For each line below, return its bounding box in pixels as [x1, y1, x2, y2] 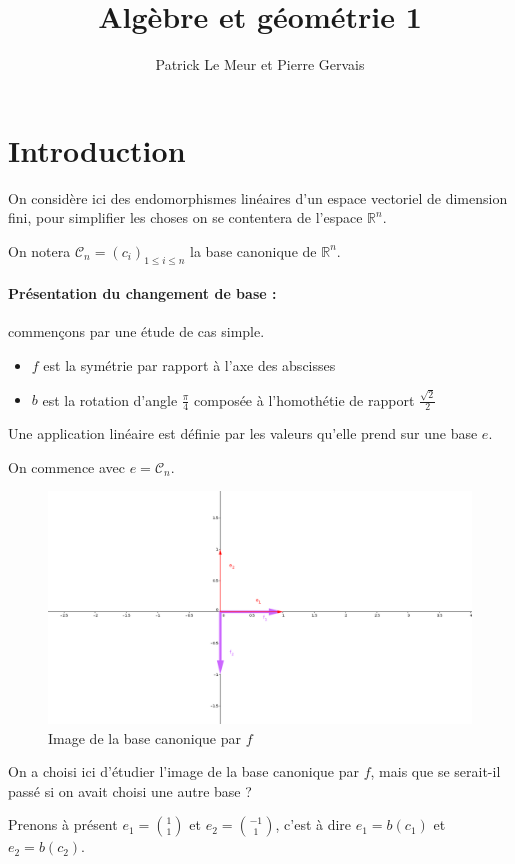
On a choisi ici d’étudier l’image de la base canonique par [8, 761, 360, 782]
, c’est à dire [275, 814, 352, 835]
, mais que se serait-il [370, 761, 501, 782]
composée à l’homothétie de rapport [194, 389, 415, 410]
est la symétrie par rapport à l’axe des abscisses [43, 355, 336, 376]
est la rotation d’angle [42, 389, 178, 410]
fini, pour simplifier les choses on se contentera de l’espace [8, 207, 363, 228]
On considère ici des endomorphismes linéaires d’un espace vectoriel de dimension [8, 187, 508, 208]
